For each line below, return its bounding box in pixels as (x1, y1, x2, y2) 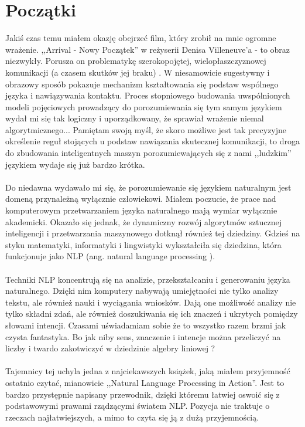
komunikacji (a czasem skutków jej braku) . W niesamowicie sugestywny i (5, 66, 270, 78)
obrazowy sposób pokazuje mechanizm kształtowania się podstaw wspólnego (5, 77, 279, 90)
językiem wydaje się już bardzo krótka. (5, 158, 145, 170)
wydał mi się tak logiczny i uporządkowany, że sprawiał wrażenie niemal (5, 112, 264, 124)
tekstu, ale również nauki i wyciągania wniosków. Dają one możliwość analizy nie (5, 296, 296, 308)
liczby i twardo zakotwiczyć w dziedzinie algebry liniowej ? (5, 342, 215, 354)
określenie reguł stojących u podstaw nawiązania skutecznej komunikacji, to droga (5, 135, 300, 147)
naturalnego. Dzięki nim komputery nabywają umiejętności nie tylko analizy (5, 284, 279, 297)
